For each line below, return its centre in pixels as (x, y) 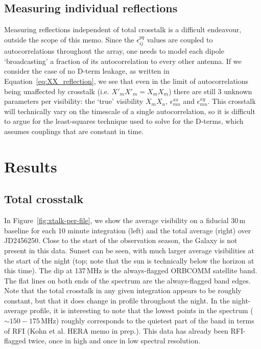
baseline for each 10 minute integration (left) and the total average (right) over (128, 230)
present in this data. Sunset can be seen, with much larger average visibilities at (129, 250)
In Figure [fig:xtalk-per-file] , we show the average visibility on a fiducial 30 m (125, 220)
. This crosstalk (232, 101)
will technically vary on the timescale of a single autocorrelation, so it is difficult (130, 111)
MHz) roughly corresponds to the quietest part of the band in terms (148, 321)
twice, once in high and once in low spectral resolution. (114, 341)
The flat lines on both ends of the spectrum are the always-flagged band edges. (127, 280)
